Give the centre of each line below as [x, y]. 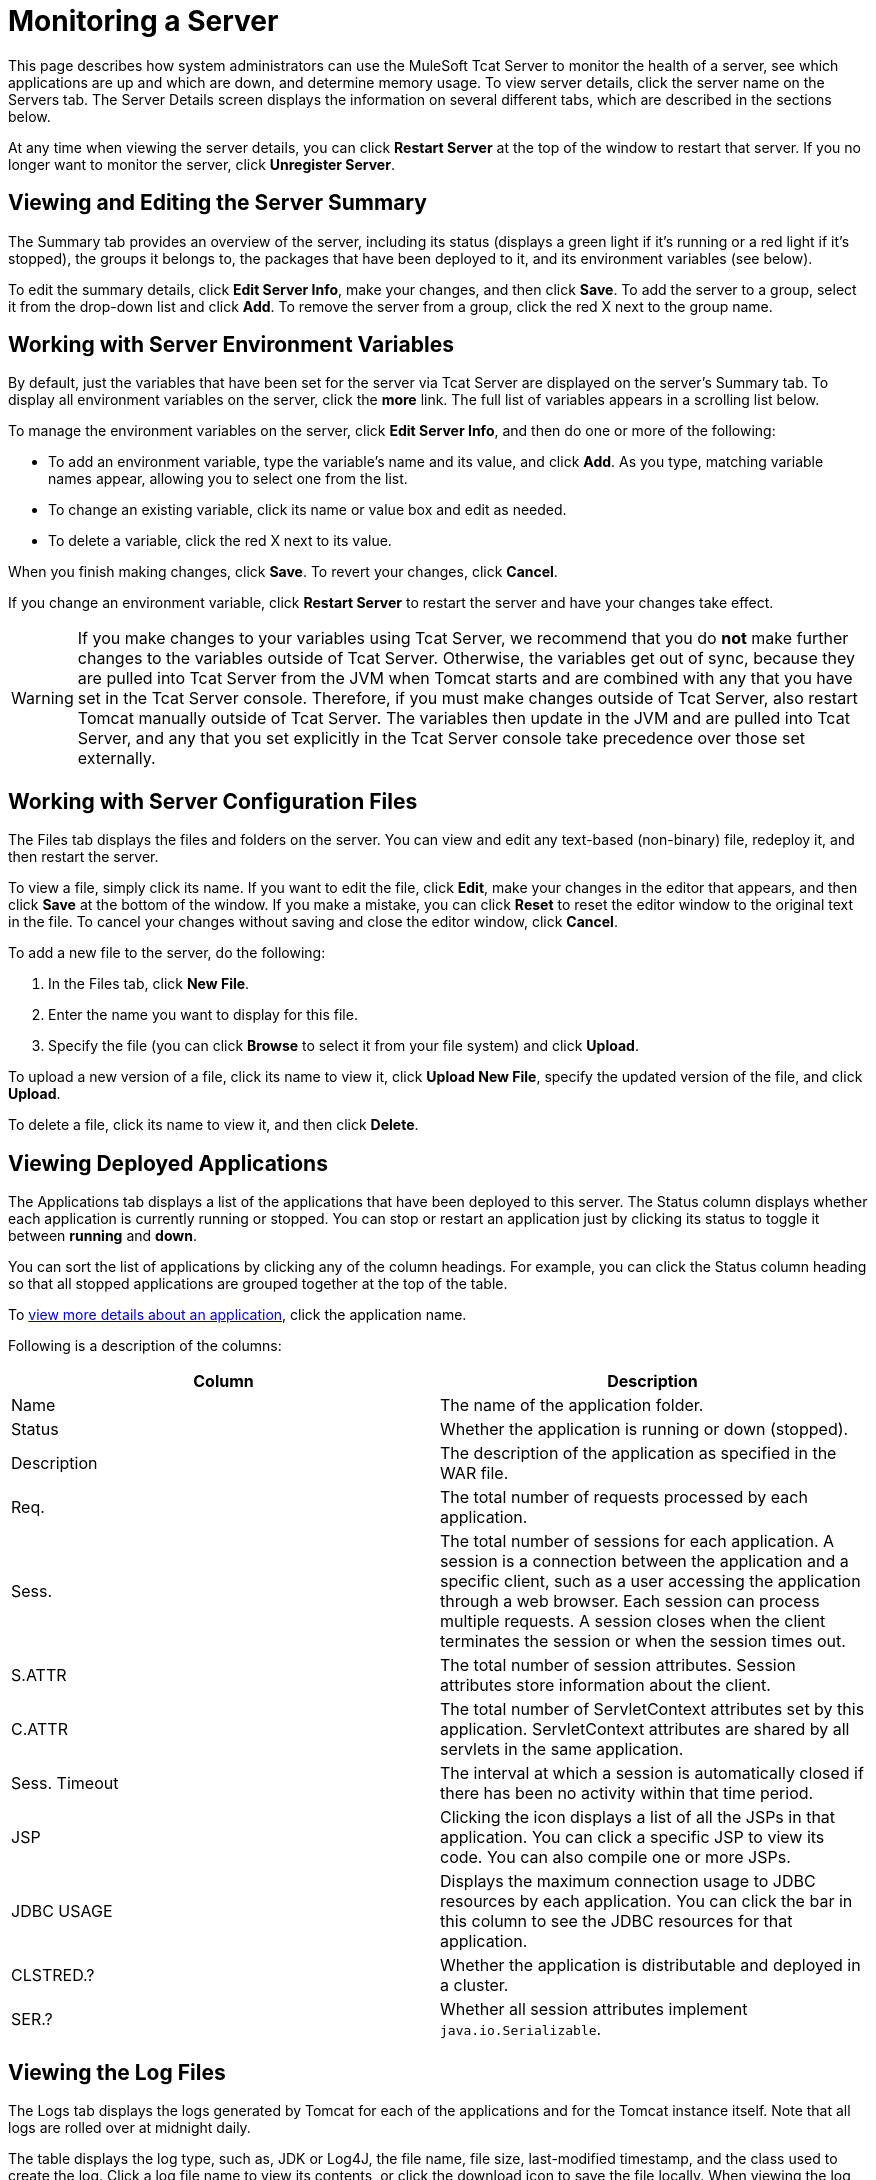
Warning [42, 698]
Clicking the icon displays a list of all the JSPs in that [638, 1817]
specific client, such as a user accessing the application [650, 1581]
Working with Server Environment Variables [231, 345]
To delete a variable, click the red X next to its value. [220, 541]
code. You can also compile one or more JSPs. [615, 1857]
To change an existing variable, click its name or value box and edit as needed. [307, 510]
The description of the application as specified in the [638, 1453]
